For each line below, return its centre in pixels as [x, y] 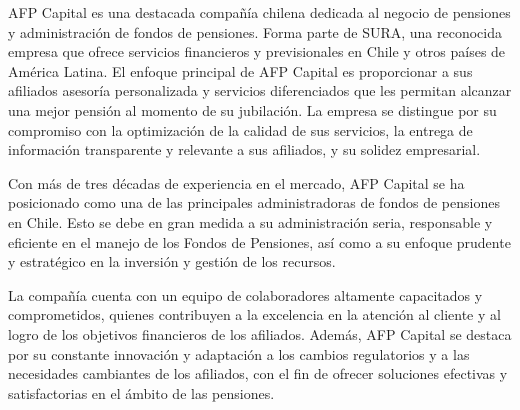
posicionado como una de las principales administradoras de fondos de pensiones [254, 202]
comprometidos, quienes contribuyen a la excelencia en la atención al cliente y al [254, 314]
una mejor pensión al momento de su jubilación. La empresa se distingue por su [252, 109]
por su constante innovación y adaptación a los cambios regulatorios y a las [239, 353]
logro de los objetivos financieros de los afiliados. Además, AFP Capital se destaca [260, 333]
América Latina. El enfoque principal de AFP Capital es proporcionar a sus [240, 70]
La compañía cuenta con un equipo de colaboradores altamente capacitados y [245, 294]
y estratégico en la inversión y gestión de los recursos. [172, 261]
